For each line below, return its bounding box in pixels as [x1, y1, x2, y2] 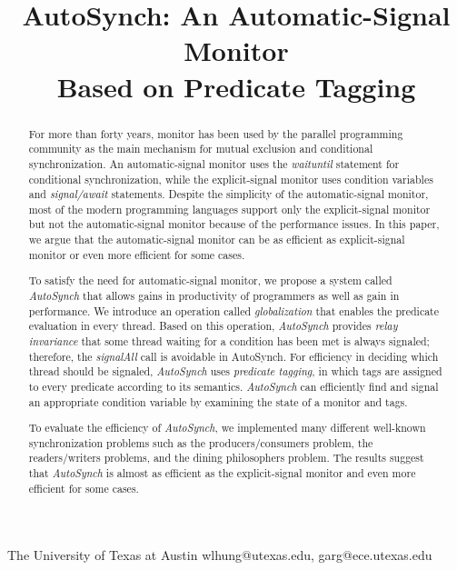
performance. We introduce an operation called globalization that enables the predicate [28, 303, 440, 318]
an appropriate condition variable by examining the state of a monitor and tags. [28, 394, 408, 409]
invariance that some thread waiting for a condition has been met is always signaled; [28, 333, 430, 348]
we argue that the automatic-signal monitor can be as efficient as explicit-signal [28, 232, 405, 247]
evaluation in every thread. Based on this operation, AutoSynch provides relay [28, 318, 398, 334]
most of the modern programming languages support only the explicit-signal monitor [28, 201, 431, 216]
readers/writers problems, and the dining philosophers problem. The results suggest [28, 450, 424, 465]
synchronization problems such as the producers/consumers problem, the [28, 435, 373, 450]
